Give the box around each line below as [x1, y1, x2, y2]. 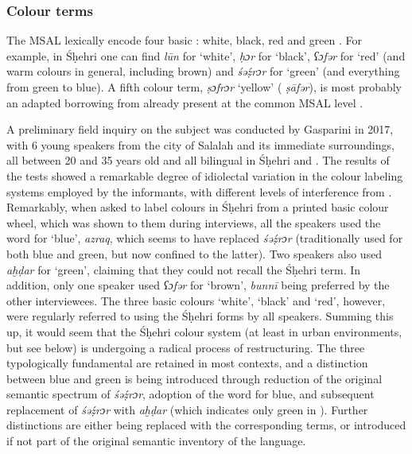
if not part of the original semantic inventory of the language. [6, 433, 306, 449]
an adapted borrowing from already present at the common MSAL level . [6, 94, 363, 111]
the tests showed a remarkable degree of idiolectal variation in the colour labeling [6, 167, 403, 184]
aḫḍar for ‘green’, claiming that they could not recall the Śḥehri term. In [6, 261, 361, 277]
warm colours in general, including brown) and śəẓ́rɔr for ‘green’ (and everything [6, 63, 400, 80]
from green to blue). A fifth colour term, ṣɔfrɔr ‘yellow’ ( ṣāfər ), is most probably [6, 79, 402, 95]
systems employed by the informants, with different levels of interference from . [6, 183, 392, 200]
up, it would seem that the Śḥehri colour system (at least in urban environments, [6, 323, 402, 340]
